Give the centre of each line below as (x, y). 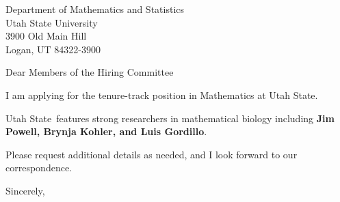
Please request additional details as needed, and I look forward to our (152, 154)
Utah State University (52, 22)
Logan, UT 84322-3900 (53, 49)
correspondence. (39, 168)
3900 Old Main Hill (46, 36)
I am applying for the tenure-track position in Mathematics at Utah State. (162, 95)
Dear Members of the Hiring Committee (90, 72)
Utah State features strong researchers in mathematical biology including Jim (170, 118)
